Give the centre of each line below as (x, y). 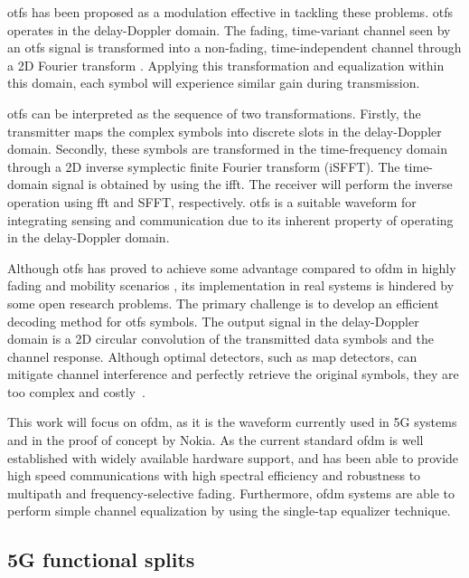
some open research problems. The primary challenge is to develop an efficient (223, 303)
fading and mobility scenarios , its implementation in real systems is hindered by (231, 285)
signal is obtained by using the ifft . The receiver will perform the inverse (252, 184)
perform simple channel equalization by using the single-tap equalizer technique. (229, 511)
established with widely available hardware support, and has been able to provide (233, 457)
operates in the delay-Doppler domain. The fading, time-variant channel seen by (229, 29)
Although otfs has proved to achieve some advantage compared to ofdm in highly (232, 267)
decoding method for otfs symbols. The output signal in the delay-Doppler (213, 321)
